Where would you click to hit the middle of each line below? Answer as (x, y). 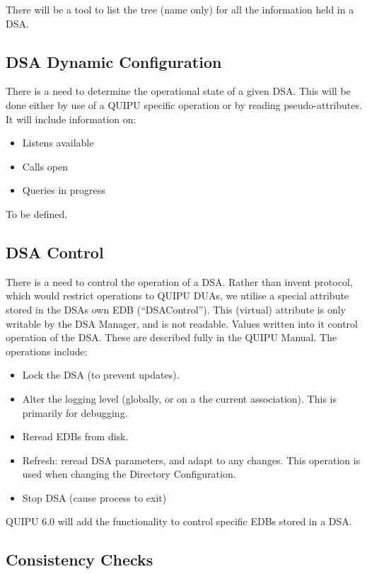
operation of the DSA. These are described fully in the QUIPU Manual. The (171, 337)
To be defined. (37, 213)
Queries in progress (64, 190)
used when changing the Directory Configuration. (129, 474)
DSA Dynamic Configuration (114, 61)
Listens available (58, 143)
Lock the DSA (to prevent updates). (101, 375)
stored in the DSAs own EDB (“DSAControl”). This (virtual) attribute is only (176, 309)
